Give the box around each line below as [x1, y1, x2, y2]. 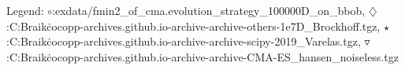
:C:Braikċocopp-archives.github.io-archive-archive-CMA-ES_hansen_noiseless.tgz [6, 48, 399, 64]
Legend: [6, 2, 44, 18]
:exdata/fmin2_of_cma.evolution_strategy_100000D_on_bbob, [52, 2, 366, 18]
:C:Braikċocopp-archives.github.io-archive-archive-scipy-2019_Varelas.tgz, [6, 33, 361, 50]
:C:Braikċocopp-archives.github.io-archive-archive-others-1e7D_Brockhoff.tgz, [6, 17, 381, 34]
